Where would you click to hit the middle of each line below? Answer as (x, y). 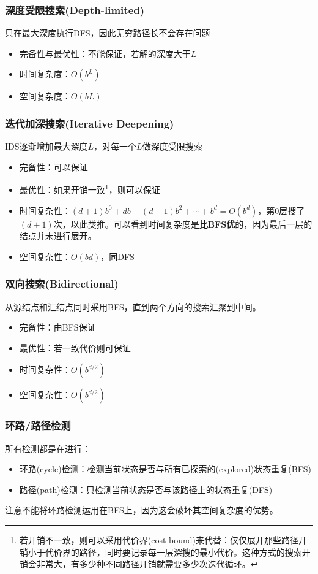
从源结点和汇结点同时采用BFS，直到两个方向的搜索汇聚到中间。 (133, 306)
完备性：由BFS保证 (57, 327)
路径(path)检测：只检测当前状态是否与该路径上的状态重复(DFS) (146, 489)
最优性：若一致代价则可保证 (75, 347)
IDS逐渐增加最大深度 (46, 146)
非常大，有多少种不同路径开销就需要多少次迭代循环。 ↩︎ (147, 564)
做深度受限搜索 (172, 146)
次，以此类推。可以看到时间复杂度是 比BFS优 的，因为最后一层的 (183, 224)
